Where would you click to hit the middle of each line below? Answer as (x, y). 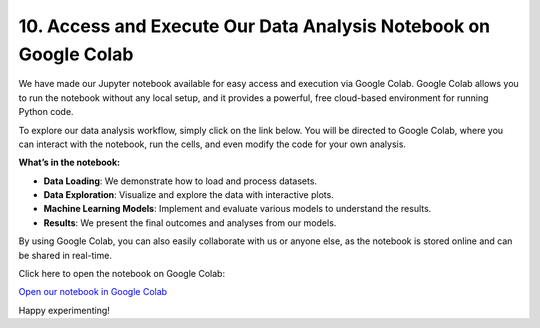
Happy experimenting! (64, 310)
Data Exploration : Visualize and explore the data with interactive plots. (188, 195)
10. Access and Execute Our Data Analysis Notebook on (254, 26)
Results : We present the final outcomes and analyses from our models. (190, 222)
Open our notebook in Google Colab (93, 292)
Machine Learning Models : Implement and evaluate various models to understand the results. (237, 209)
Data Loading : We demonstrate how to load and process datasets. (180, 181)
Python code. (46, 112)
